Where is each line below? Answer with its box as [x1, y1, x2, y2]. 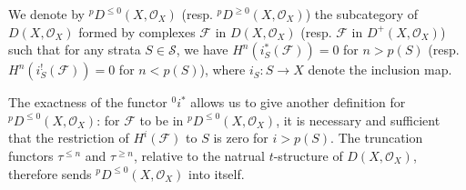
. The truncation [330, 128, 423, 147]
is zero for [213, 128, 268, 147]
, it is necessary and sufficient [276, 110, 441, 129]
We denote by [8, 5, 85, 23]
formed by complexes [78, 22, 196, 41]
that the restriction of [8, 128, 129, 147]
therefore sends [8, 164, 92, 183]
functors [8, 145, 54, 165]
